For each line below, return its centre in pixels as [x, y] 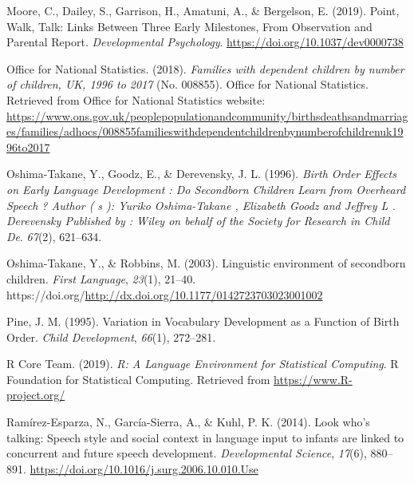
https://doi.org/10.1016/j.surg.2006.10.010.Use [144, 468]
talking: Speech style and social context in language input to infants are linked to [205, 437]
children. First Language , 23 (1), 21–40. [101, 278]
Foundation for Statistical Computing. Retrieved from [138, 379]
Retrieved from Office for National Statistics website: [136, 99]
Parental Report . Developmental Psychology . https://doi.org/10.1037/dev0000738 [205, 42]
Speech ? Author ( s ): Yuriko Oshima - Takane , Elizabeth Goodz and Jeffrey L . [201, 205]
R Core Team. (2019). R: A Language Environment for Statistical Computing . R [203, 364]
